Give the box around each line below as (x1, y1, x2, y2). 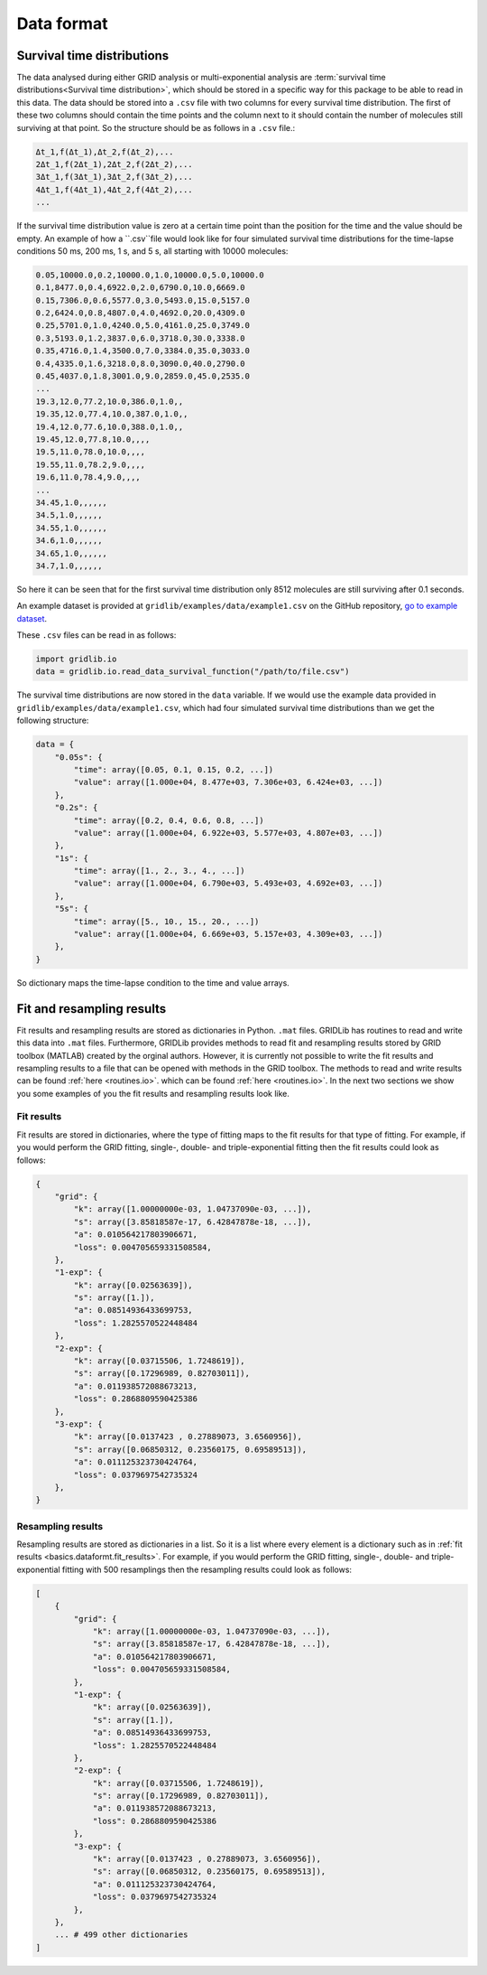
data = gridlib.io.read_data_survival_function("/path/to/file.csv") (35, 667, 350, 677)
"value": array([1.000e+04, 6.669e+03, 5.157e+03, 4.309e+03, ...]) (73, 929, 383, 940)
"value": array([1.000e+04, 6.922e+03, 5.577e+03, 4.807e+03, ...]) (73, 828, 383, 838)
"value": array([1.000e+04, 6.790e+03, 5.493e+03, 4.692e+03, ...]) (73, 878, 383, 889)
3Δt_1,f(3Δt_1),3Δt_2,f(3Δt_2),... (35, 172, 193, 183)
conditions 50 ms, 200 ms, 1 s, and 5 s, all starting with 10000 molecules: (16, 245, 289, 257)
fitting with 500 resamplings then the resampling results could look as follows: (61, 1564, 352, 1575)
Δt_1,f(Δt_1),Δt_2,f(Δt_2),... (35, 146, 175, 157)
